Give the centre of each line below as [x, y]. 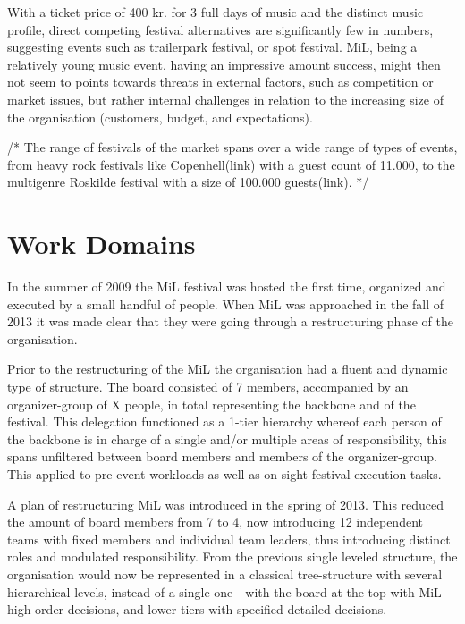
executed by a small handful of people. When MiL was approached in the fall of [226, 304]
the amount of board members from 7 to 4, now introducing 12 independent [215, 522]
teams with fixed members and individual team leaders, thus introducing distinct [229, 539]
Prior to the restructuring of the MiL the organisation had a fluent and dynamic [228, 369]
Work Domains [101, 244]
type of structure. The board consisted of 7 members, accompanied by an [208, 387]
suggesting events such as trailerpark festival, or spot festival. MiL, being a [212, 47]
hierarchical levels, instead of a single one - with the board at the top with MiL [224, 591]
